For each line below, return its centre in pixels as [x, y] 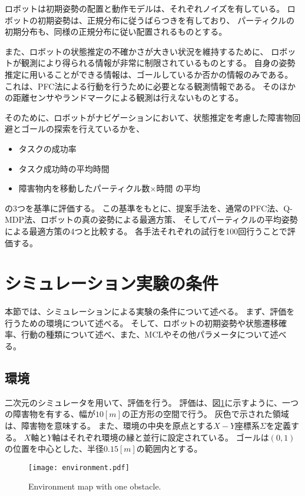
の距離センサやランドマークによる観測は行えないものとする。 [124, 97]
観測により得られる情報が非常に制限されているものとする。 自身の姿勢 [158, 63]
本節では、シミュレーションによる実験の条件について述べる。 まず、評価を [150, 311]
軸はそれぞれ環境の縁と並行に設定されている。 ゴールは [160, 437]
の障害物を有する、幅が [50, 414]
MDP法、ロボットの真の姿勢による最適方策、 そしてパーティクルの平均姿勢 [151, 219]
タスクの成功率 [47, 148]
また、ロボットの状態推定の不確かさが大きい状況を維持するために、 [137, 51]
